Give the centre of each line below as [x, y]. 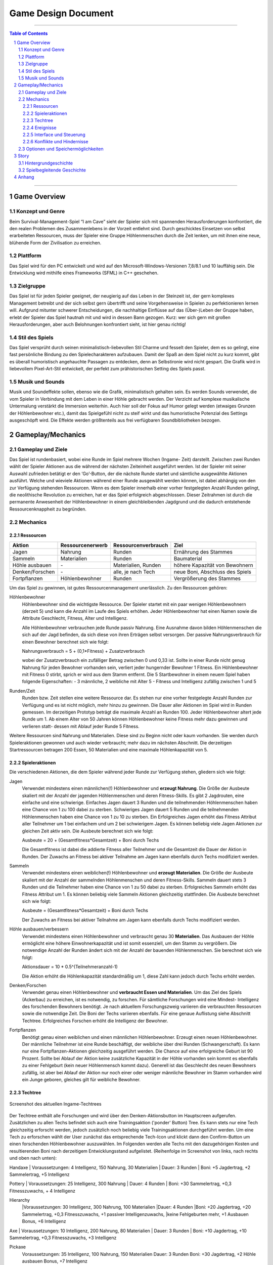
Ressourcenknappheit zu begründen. [48, 509]
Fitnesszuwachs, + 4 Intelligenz [42, 1191]
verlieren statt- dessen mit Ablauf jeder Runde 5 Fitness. [81, 726]
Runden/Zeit [22, 691]
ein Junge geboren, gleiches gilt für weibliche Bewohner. [81, 1080]
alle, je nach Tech [134, 572]
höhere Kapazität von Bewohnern [214, 565]
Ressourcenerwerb [84, 545]
